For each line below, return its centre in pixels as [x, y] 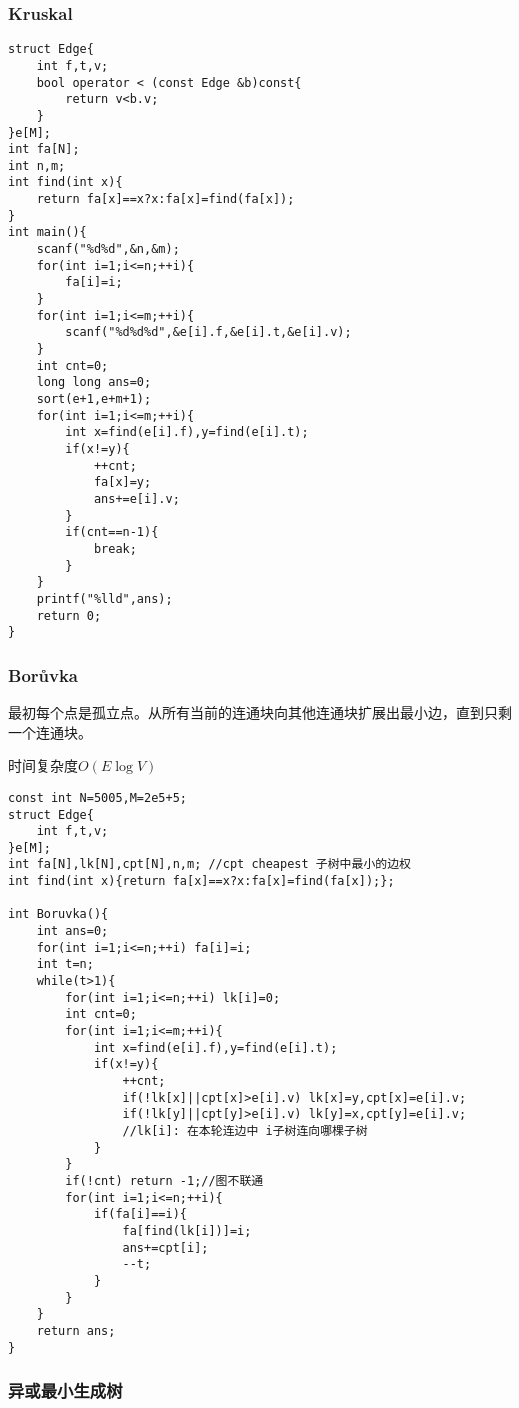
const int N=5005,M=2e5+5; [97, 797]
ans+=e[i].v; [136, 498]
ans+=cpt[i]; [165, 1247]
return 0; [69, 615]
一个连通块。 [50, 731]
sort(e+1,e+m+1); [94, 399]
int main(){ [47, 232]
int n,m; [37, 165]
